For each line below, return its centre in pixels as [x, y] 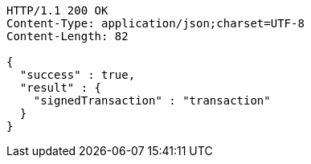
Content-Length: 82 [68, 36]
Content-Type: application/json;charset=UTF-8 [155, 23]
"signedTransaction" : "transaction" [152, 100]
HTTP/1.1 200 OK [57, 10]
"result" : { [61, 88]
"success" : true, [78, 75]
